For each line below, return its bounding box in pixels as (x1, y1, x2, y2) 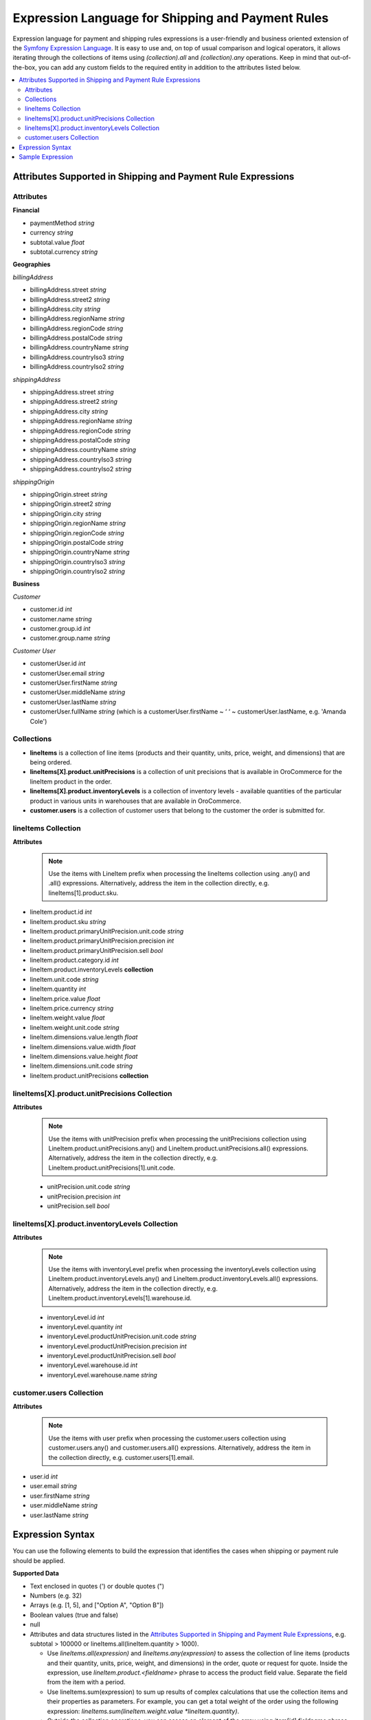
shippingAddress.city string (30, 407, 108, 416)
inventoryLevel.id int (47, 1313, 104, 1321)
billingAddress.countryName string (30, 343, 129, 352)
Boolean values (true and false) (30, 1611, 119, 1619)
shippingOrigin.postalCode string (30, 538, 124, 546)
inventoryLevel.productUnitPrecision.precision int (47, 1342, 187, 1350)
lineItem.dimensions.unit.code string (30, 1062, 133, 1070)
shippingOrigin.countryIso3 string (30, 557, 125, 566)
